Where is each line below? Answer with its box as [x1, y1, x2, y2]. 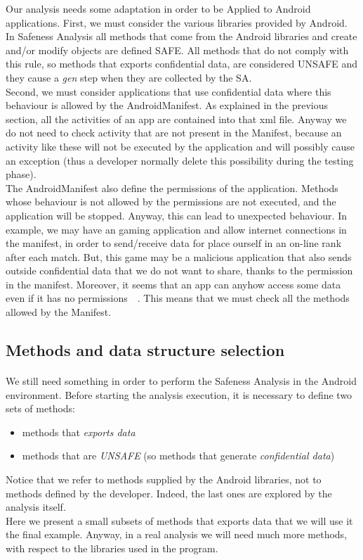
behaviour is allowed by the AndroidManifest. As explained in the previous [6, 98, 328, 113]
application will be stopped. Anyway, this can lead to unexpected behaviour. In [6, 208, 347, 222]
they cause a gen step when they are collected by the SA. [6, 70, 252, 84]
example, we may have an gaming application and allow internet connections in [6, 222, 347, 236]
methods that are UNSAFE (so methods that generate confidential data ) [22, 448, 335, 463]
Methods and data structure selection [6, 339, 285, 361]
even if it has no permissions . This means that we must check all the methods [6, 291, 350, 305]
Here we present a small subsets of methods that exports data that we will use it [6, 513, 353, 528]
